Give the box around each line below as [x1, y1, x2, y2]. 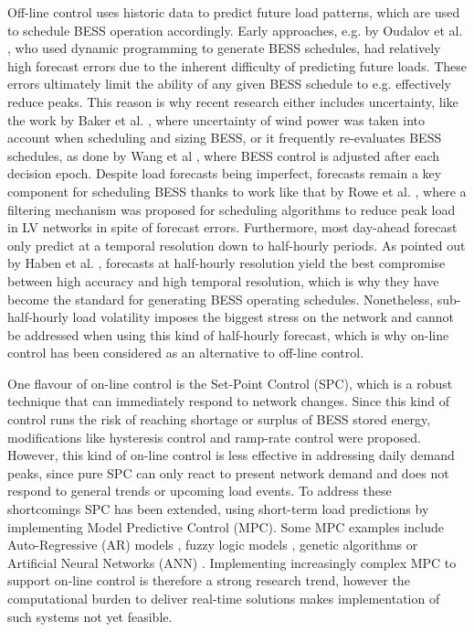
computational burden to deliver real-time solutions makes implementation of [7, 589, 440, 607]
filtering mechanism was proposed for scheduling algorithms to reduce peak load [7, 199, 456, 219]
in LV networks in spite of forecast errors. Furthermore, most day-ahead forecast [7, 218, 458, 237]
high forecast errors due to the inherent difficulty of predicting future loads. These [7, 56, 468, 75]
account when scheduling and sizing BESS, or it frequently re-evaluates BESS [7, 128, 442, 147]
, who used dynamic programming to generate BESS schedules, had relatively [7, 38, 441, 58]
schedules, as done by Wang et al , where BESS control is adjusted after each [7, 145, 439, 165]
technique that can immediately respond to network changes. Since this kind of [7, 391, 450, 411]
